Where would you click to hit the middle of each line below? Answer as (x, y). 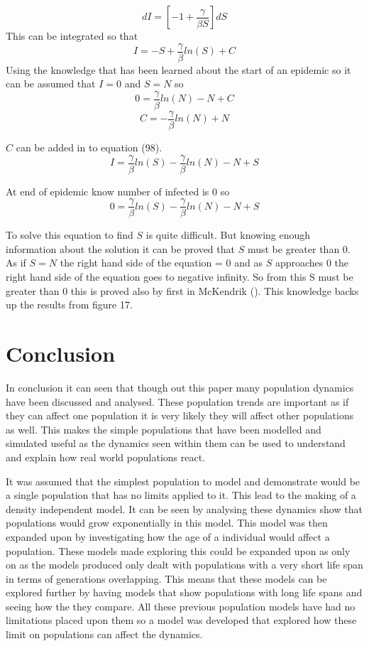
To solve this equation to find (70, 235)
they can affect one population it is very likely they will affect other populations (180, 415)
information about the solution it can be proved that (120, 248)
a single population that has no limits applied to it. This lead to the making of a (181, 495)
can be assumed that (51, 84)
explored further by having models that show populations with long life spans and (184, 592)
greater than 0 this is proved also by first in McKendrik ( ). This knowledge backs (182, 290)
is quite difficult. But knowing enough (228, 235)
